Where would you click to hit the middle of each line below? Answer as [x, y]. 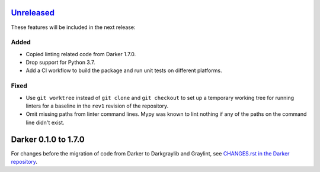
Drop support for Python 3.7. [60, 63]
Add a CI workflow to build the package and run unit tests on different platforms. [124, 70]
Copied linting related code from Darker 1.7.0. [81, 54]
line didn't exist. [45, 122]
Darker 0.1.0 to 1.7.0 [48, 139]
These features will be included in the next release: [73, 27]
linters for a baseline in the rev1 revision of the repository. [97, 106]
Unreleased [33, 13]
